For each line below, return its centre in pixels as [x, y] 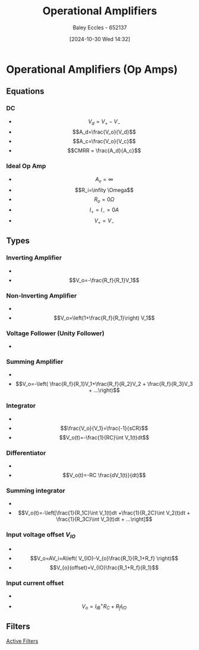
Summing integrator [36, 490]
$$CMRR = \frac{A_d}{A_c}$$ [104, 151]
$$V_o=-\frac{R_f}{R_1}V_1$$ [104, 280]
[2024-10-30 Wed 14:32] [100, 39]
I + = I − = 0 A [104, 211]
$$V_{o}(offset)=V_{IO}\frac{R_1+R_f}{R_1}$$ [104, 567]
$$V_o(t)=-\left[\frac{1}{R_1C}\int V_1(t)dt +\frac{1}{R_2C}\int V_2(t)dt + [104, 513]
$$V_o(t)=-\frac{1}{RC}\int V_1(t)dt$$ [104, 437]
